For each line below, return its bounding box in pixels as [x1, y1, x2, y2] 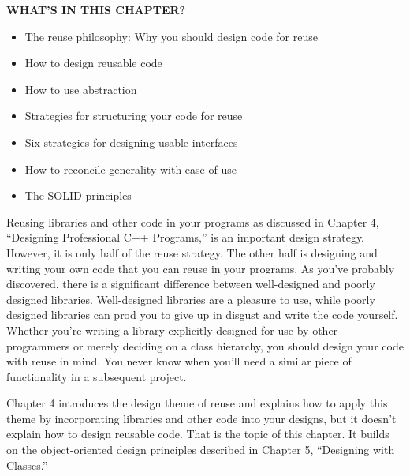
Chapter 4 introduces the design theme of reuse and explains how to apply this [6, 395, 388, 411]
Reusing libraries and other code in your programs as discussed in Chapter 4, [6, 213, 379, 230]
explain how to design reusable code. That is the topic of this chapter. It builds [6, 425, 389, 442]
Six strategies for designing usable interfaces [24, 133, 238, 150]
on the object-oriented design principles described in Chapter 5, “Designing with [6, 441, 395, 458]
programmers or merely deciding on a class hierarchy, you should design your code [6, 337, 404, 354]
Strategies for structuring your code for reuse [24, 107, 243, 124]
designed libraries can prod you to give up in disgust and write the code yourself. [6, 306, 398, 323]
